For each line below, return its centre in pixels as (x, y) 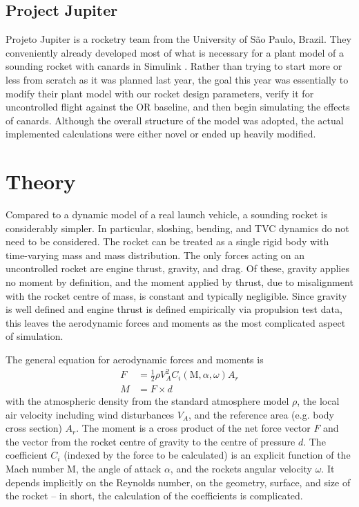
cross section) (34, 428)
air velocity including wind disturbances (90, 414)
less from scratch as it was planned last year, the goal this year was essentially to (177, 79)
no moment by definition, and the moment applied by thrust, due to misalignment (179, 282)
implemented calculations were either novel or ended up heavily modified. (161, 134)
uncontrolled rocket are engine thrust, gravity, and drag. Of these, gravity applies (177, 268)
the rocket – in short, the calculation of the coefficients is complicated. (154, 496)
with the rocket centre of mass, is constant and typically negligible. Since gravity (176, 295)
